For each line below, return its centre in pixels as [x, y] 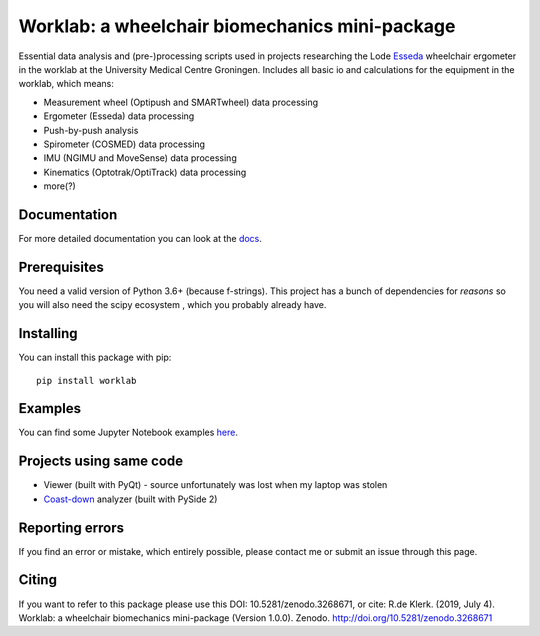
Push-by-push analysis [91, 130]
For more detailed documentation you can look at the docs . [140, 238]
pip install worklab [86, 380]
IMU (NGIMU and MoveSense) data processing [140, 158]
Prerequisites [61, 266]
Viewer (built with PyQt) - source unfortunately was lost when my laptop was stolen [215, 485]
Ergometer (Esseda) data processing [119, 116]
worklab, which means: [66, 84]
